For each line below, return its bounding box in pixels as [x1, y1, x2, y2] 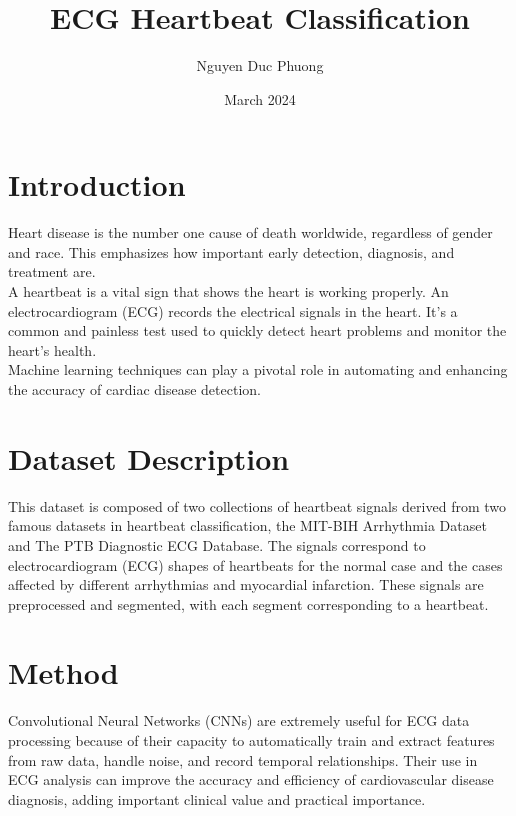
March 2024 [224, 88, 296, 109]
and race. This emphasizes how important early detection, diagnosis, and [8, 241, 455, 262]
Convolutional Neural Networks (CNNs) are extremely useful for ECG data [8, 710, 470, 731]
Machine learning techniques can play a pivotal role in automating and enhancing [8, 359, 508, 380]
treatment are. [8, 261, 96, 282]
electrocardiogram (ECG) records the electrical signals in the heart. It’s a [8, 300, 458, 321]
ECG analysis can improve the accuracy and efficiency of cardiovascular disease [8, 769, 494, 790]
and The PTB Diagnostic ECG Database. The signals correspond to [8, 534, 426, 555]
